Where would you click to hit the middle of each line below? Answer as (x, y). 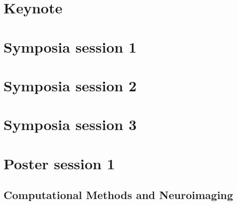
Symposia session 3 (70, 124)
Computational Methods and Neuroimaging (118, 195)
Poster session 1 (59, 163)
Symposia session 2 (70, 85)
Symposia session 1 (70, 46)
